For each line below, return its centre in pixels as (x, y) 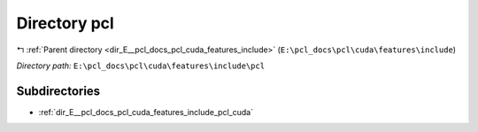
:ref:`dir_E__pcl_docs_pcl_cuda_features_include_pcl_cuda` (146, 112)
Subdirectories (58, 91)
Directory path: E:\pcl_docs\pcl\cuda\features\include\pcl (141, 66)
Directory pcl (65, 23)
